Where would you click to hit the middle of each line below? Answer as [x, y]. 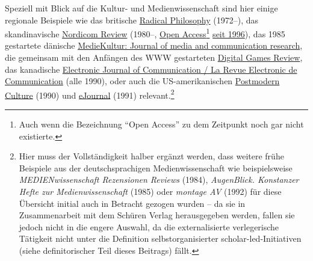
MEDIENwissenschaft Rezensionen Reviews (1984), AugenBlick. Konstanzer [159, 180]
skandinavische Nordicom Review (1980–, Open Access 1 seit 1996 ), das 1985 [145, 33]
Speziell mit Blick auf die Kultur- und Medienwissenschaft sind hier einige [141, 8]
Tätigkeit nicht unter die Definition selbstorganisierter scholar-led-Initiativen [160, 238]
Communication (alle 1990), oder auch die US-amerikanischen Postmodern [142, 81]
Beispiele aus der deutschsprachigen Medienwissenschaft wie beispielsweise [156, 167]
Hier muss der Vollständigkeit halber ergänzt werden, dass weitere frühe [151, 156]
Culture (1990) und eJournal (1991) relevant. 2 [90, 94]
